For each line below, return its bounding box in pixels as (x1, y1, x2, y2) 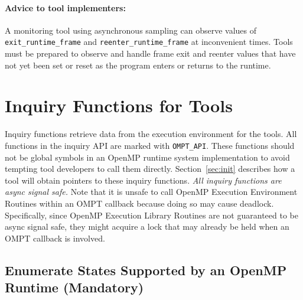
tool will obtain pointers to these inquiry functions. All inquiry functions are (5, 174, 282, 186)
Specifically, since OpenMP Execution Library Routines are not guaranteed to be (5, 208, 298, 221)
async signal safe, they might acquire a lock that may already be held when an (5, 220, 289, 233)
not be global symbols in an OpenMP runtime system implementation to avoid (5, 151, 290, 163)
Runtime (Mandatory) (5, 278, 144, 296)
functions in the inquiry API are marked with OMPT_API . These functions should (5, 139, 295, 151)
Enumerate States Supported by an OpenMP (5, 260, 287, 279)
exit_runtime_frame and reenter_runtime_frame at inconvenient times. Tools (5, 35, 293, 48)
